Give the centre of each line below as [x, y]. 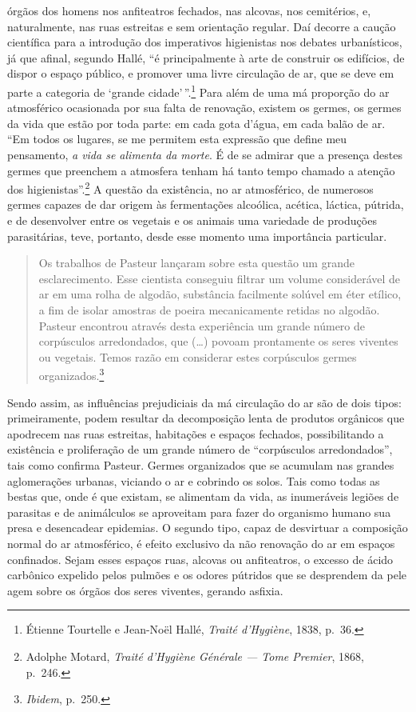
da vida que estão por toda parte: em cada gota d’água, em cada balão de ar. [196, 123]
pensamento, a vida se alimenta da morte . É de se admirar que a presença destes [205, 154]
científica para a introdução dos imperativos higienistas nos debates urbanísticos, [205, 42]
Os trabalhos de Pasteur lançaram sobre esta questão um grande [196, 263]
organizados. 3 [71, 374]
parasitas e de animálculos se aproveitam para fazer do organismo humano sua [199, 512]
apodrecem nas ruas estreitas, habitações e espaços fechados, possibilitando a [196, 433]
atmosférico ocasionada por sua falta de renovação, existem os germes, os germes [204, 108]
